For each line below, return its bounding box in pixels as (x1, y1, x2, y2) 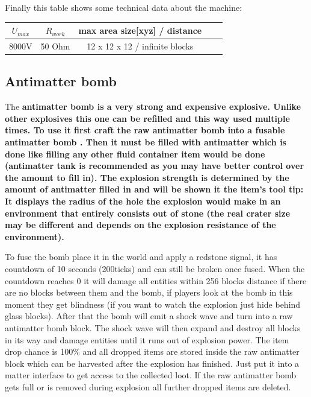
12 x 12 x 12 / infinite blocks (87, 39, 194, 52)
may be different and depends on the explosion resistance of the (5, 218, 276, 231)
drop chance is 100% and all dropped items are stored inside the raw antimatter (5, 345, 300, 358)
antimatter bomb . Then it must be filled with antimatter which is (5, 136, 286, 148)
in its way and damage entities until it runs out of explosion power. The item (5, 333, 289, 346)
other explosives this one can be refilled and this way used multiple (5, 112, 290, 124)
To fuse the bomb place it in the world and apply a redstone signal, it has (5, 250, 277, 263)
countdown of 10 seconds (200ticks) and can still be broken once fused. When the (5, 262, 305, 275)
